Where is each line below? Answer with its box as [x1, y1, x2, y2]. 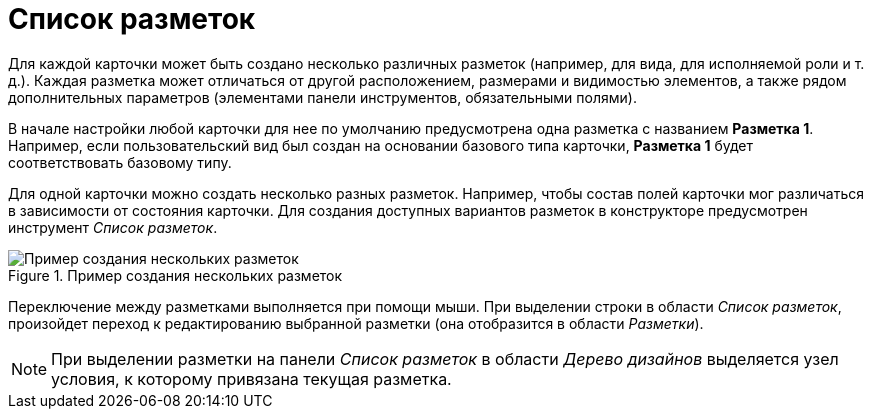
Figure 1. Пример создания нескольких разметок [8, 266, 343, 284]
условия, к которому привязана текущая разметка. [51, 368, 452, 389]
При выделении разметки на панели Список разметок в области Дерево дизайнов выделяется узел [51, 348, 839, 369]
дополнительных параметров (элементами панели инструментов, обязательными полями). [8, 88, 637, 106]
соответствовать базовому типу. [8, 153, 232, 171]
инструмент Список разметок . [8, 218, 218, 236]
